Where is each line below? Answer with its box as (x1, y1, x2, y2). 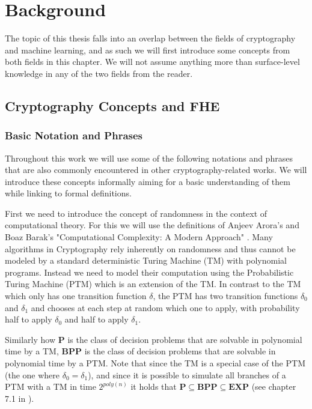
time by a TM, (5, 345, 59, 357)
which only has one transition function (5, 289, 147, 302)
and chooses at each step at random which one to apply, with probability (31, 301, 300, 314)
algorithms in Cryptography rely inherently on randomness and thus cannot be (5, 242, 296, 255)
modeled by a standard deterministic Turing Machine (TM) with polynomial (5, 254, 287, 267)
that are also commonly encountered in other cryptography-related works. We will (5, 163, 307, 176)
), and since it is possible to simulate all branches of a (88, 368, 286, 381)
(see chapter (251, 380, 296, 393)
